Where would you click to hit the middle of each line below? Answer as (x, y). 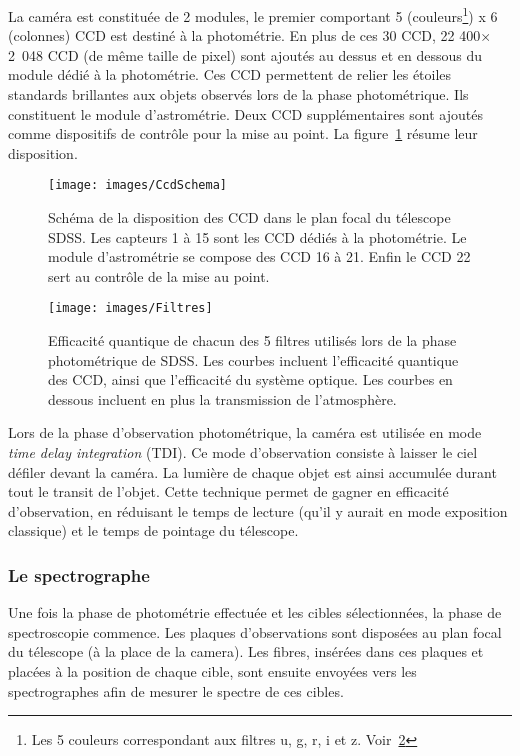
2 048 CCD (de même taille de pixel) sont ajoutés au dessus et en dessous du (245, 54)
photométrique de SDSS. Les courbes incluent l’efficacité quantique (253, 359)
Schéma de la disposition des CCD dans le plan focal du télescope (249, 217)
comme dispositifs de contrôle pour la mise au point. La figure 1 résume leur (243, 133)
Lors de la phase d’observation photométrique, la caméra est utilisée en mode (245, 432)
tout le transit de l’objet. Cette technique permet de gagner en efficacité (228, 491)
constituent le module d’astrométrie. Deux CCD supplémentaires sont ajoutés (246, 113)
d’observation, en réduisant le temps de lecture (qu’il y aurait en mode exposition (258, 510)
